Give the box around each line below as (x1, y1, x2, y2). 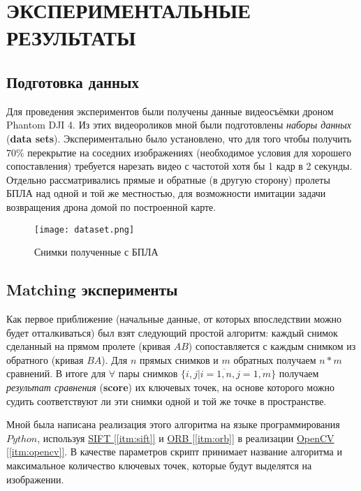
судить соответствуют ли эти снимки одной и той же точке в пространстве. (6, 393, 327, 408)
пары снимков (118, 366, 178, 381)
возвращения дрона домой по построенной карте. (6, 199, 216, 214)
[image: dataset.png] (34, 224, 135, 235)
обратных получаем (233, 352, 316, 367)
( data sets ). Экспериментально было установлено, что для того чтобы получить (6, 131, 352, 145)
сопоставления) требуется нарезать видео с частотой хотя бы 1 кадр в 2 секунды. (6, 159, 353, 173)
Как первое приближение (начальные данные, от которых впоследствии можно (6, 311, 342, 325)
